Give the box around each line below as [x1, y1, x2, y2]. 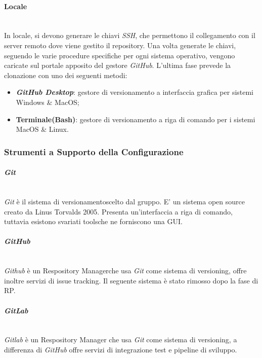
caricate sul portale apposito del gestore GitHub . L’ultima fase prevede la [4, 60, 231, 70]
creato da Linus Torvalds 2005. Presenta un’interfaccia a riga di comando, [4, 206, 233, 217]
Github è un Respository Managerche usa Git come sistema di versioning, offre [4, 265, 247, 276]
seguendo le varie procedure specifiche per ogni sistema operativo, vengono [4, 50, 235, 60]
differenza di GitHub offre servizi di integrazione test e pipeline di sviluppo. [4, 344, 237, 354]
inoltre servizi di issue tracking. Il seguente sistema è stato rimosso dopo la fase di [4, 275, 258, 285]
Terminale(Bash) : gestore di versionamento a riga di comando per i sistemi [16, 114, 255, 124]
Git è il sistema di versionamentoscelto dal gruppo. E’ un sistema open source [4, 196, 245, 206]
